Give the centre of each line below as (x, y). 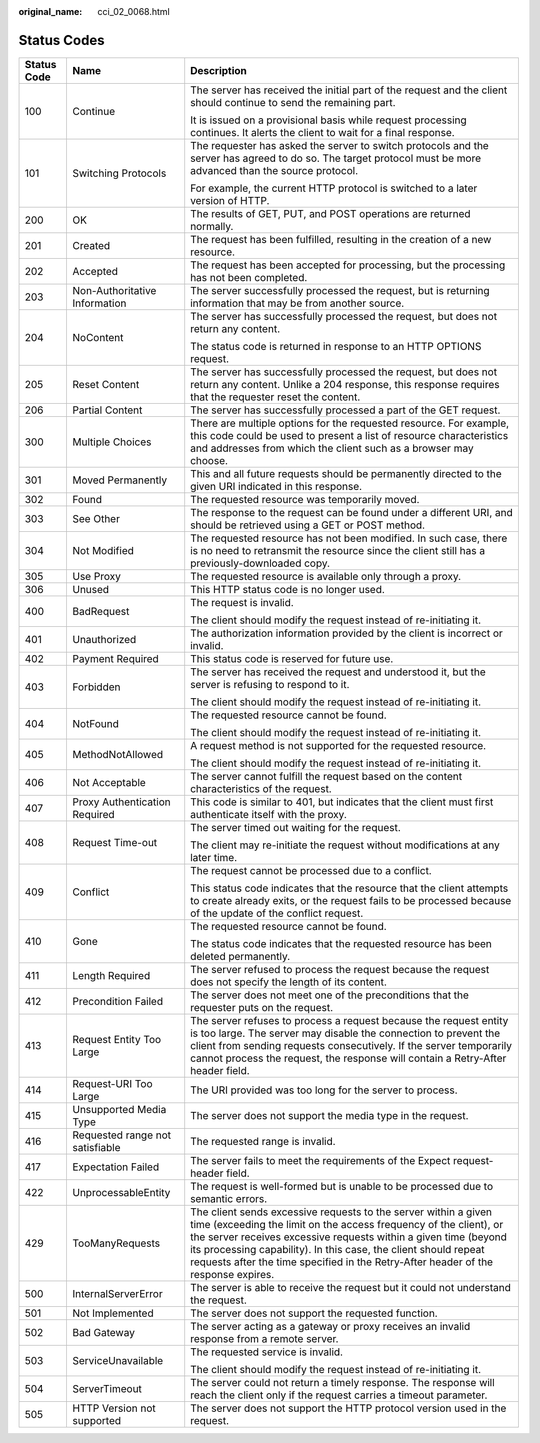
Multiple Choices (112, 442)
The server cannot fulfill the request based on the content (326, 776)
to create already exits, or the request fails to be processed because (351, 900)
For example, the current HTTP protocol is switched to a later (334, 188)
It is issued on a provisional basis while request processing (328, 120)
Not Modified (103, 550)
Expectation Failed (116, 1167)
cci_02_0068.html (133, 11)
